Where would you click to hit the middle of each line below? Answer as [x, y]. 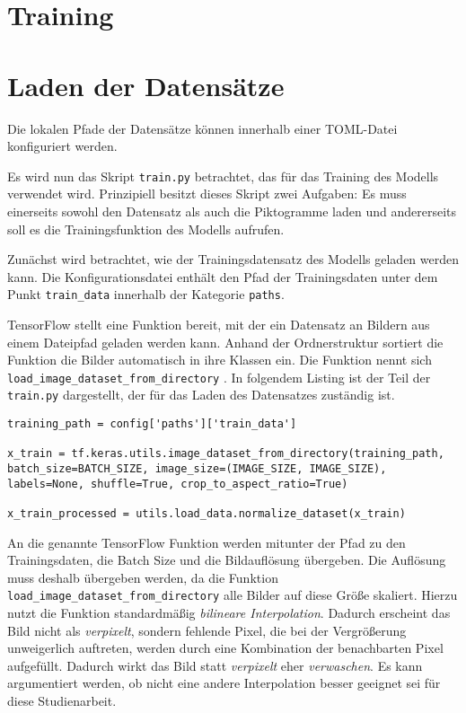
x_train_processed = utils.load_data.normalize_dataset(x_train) [207, 514]
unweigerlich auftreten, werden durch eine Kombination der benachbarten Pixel [225, 648]
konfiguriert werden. [62, 146]
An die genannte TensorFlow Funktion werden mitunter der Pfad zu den [207, 542]
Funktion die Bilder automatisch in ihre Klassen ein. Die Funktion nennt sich [220, 360]
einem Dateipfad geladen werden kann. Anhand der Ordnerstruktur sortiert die [225, 342]
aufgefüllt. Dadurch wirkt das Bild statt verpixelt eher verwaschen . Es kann [215, 665]
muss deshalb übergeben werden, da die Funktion [143, 577]
